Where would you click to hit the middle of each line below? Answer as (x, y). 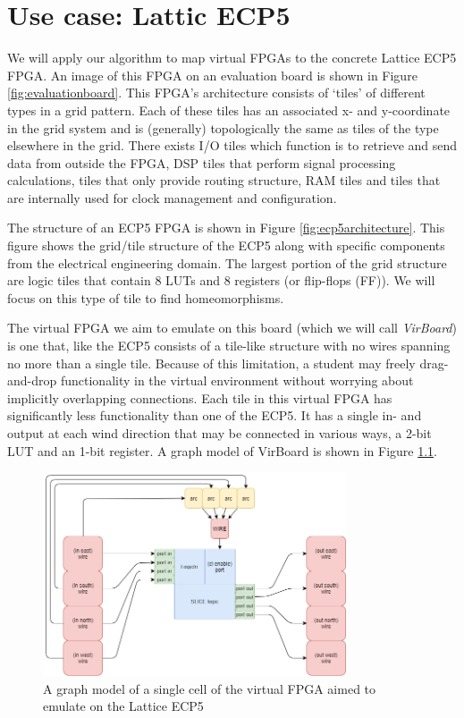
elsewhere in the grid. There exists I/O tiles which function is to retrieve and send (232, 145)
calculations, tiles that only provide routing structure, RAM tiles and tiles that (224, 180)
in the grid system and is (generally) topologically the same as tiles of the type (223, 127)
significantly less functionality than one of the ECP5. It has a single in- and (215, 415)
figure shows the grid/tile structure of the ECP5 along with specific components (226, 245)
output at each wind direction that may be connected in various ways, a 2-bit (219, 433)
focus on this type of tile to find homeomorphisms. (146, 297)
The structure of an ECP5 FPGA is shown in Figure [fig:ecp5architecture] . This (226, 228)
